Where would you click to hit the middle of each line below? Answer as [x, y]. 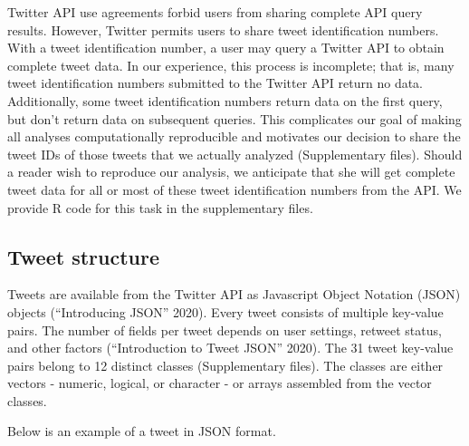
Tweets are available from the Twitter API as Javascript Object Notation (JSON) [234, 294]
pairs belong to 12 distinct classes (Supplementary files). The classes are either [225, 365]
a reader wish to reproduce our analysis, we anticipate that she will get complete [231, 172]
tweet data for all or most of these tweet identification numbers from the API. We [234, 189]
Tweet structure [83, 256]
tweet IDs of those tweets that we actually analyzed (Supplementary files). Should [235, 154]
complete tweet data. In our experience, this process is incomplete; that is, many [231, 65]
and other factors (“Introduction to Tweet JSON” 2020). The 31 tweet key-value [230, 348]
